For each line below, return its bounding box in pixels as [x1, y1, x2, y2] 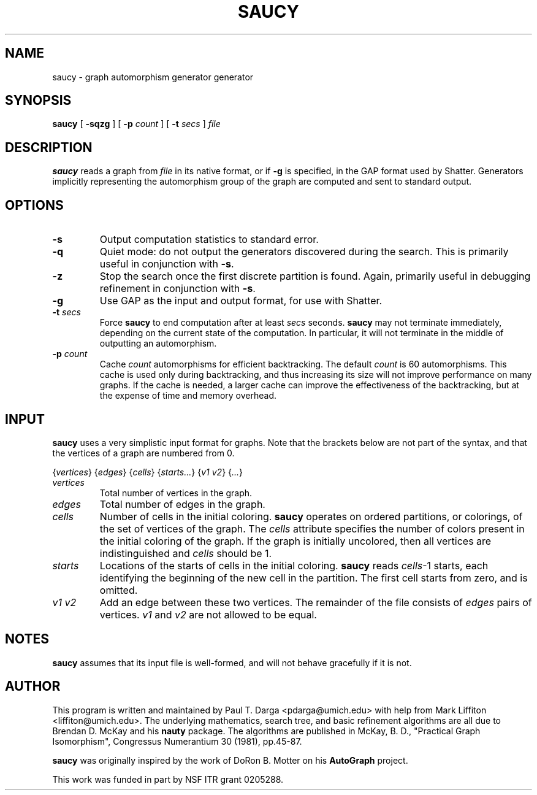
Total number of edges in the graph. [99, 497, 265, 510]
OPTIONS [5, 197, 64, 213]
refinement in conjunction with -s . [99, 282, 256, 295]
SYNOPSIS [5, 93, 72, 109]
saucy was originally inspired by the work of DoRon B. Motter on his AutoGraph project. [52, 755, 408, 766]
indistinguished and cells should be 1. [99, 547, 272, 559]
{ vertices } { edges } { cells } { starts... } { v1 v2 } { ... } [52, 466, 243, 477]
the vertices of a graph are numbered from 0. [52, 447, 235, 458]
